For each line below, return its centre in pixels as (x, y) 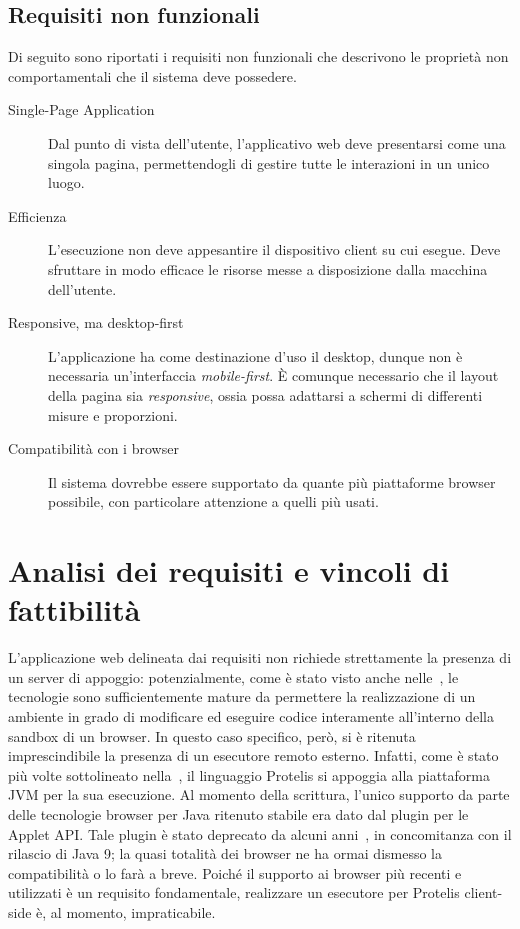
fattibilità (74, 609)
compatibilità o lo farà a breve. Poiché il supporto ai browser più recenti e (235, 872)
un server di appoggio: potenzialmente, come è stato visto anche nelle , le (233, 676)
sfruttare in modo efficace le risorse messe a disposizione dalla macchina (268, 268)
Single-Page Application (81, 109)
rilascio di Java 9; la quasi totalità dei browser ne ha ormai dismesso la (225, 853)
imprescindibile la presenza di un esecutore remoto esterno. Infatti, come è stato (253, 755)
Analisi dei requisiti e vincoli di (229, 570)
